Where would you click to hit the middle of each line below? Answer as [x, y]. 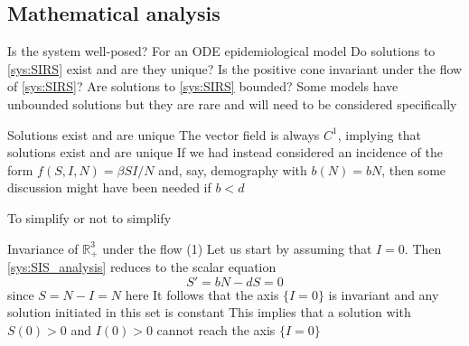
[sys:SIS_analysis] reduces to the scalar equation [142, 267]
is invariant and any [384, 294]
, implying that [379, 134]
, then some [414, 169]
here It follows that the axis [202, 294]
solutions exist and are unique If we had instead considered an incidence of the [225, 152]
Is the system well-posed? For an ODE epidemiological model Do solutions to [221, 51]
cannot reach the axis [216, 329]
